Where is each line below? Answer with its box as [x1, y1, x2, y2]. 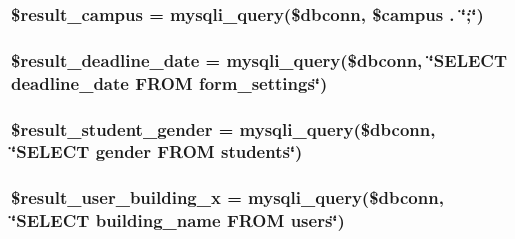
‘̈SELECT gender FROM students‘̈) [11, 139, 303, 164]
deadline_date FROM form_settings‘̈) [11, 70, 328, 95]
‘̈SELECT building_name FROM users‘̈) [11, 208, 345, 233]
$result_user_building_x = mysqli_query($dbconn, [11, 185, 444, 210]
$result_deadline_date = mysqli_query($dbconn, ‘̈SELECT [11, 47, 507, 72]
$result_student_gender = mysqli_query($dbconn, [11, 116, 436, 141]
